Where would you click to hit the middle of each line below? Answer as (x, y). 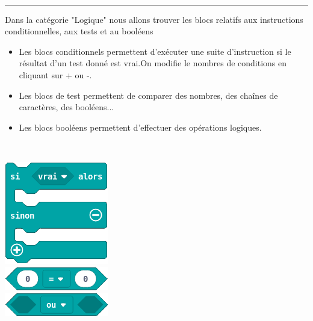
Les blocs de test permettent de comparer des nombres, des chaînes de (148, 95)
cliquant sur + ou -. (55, 74)
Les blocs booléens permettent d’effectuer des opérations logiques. (140, 127)
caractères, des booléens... (67, 107)
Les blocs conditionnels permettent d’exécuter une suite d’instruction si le (155, 51)
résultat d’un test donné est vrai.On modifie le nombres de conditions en (153, 63)
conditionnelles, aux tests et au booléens (79, 31)
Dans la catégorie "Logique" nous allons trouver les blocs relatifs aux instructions (154, 19)
